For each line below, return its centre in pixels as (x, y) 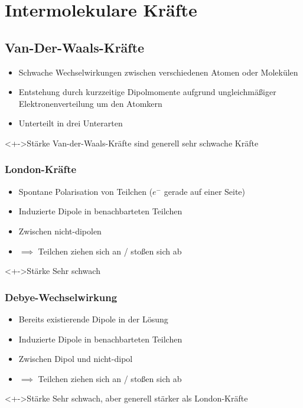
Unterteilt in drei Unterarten (71, 123)
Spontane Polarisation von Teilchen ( (86, 191)
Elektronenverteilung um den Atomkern (90, 103)
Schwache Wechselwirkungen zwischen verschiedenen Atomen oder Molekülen (158, 72)
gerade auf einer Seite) (205, 191)
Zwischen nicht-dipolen (60, 231)
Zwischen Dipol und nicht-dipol (76, 359)
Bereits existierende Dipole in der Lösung (93, 319)
